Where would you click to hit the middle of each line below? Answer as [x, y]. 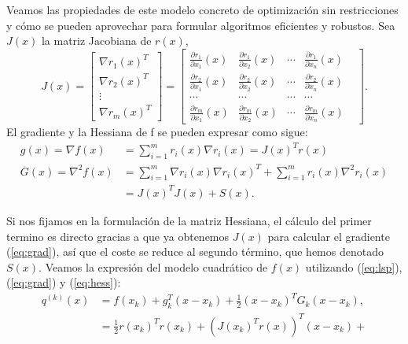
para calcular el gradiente [329, 236]
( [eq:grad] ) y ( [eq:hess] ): [64, 282]
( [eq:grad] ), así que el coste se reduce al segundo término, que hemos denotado [195, 252]
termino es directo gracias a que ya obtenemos [118, 236]
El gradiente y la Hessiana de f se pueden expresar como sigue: [157, 132]
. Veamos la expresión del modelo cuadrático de [153, 266]
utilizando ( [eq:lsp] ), [354, 266]
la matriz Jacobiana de [96, 41]
